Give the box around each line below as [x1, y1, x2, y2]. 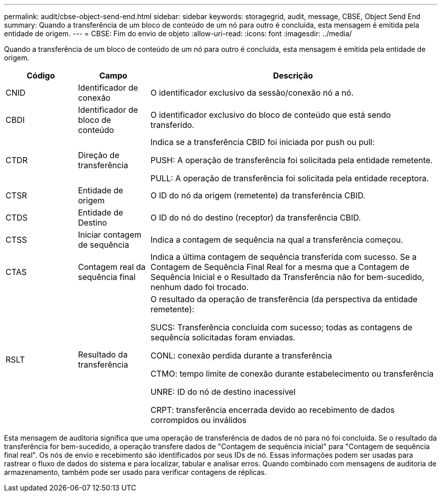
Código [26, 70, 55, 81]
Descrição [273, 70, 313, 81]
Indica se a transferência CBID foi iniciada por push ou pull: [150, 137, 375, 147]
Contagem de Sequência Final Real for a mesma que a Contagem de [150, 262, 410, 272]
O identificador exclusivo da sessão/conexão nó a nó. [150, 88, 354, 98]
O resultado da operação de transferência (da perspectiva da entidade [150, 294, 418, 304]
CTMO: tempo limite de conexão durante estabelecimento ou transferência [150, 369, 434, 379]
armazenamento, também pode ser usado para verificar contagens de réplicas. [4, 468, 267, 476]
